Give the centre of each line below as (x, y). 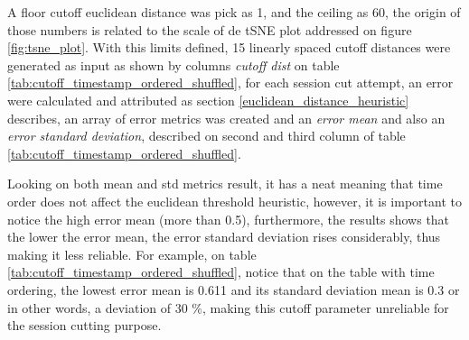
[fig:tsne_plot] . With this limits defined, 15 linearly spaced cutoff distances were (229, 47)
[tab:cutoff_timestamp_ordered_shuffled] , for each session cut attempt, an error (230, 83)
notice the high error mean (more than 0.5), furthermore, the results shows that (229, 219)
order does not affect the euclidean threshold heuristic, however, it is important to (234, 201)
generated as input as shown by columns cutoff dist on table (174, 64)
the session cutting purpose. (84, 325)
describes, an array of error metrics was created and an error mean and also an (226, 118)
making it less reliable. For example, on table (132, 254)
